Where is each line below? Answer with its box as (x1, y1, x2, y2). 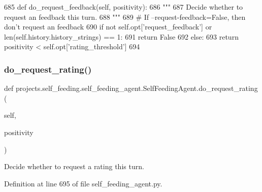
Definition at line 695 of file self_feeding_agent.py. (4, 178, 162, 188)
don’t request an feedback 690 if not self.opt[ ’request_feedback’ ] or (4, 21, 212, 32)
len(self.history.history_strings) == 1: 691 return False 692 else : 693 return (4, 31, 239, 42)
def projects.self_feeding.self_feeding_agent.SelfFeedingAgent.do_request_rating (4, 83, 258, 93)
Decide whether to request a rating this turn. (4, 161, 144, 172)
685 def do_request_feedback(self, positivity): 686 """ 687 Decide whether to (4, 2, 243, 12)
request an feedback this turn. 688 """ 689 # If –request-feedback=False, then (4, 11, 246, 22)
